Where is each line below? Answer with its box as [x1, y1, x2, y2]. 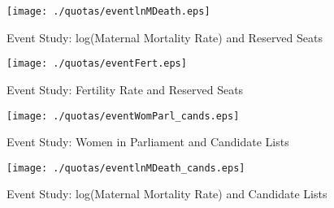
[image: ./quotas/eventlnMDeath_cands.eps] [7, 162, 245, 174]
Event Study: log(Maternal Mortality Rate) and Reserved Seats [7, 28, 323, 45]
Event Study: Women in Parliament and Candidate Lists [7, 133, 289, 150]
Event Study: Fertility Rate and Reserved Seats [7, 80, 244, 97]
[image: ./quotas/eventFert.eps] [7, 58, 187, 70]
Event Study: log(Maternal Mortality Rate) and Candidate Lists [7, 185, 327, 202]
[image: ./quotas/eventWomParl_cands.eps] [7, 110, 240, 122]
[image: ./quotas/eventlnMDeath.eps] [7, 6, 210, 17]
